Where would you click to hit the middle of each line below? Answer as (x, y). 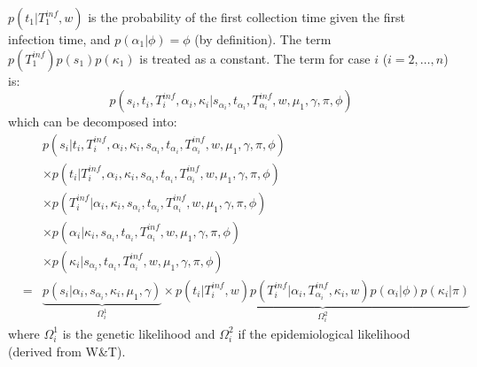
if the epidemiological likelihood (324, 333)
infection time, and (59, 39)
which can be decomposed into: (93, 122)
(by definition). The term (263, 39)
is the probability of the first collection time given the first (246, 17)
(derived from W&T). (67, 351)
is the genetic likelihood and (139, 333)
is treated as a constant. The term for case (255, 58)
